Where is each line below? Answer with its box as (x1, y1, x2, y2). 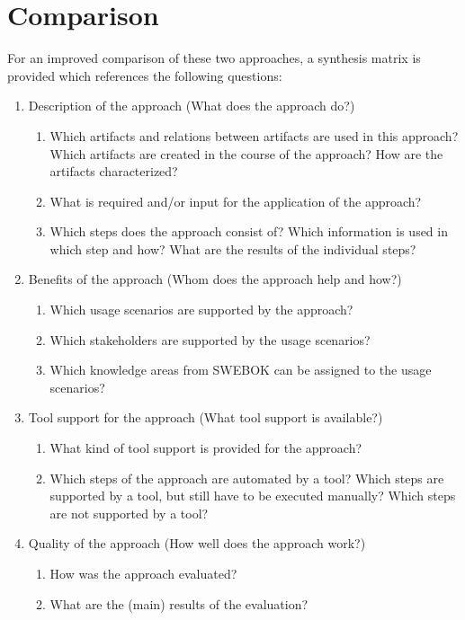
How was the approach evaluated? (49, 564, 237, 582)
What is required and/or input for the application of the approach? (49, 191, 422, 210)
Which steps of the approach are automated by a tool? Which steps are (49, 468, 444, 487)
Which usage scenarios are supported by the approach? (49, 300, 353, 319)
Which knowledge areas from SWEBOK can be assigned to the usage (49, 360, 432, 379)
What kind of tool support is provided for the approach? (49, 438, 362, 457)
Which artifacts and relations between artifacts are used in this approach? (49, 126, 459, 145)
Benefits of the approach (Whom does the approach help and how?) (28, 270, 402, 288)
